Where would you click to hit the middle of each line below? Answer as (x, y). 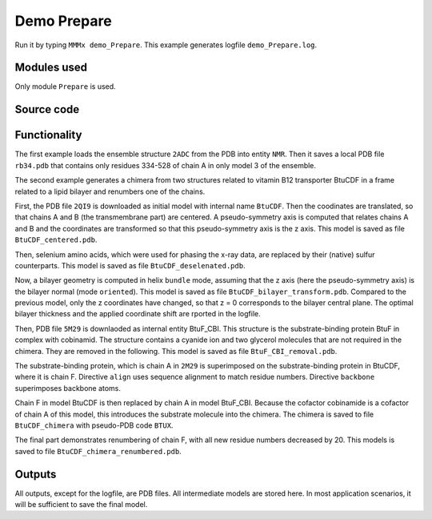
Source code (47, 109)
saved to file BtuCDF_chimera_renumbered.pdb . (98, 451)
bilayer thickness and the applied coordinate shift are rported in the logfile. (138, 314)
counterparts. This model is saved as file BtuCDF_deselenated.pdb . (130, 265)
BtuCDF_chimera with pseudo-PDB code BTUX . (94, 425)
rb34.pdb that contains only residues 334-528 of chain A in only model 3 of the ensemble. (165, 165)
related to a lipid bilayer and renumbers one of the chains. (110, 191)
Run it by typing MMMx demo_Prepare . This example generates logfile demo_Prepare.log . (166, 45)
